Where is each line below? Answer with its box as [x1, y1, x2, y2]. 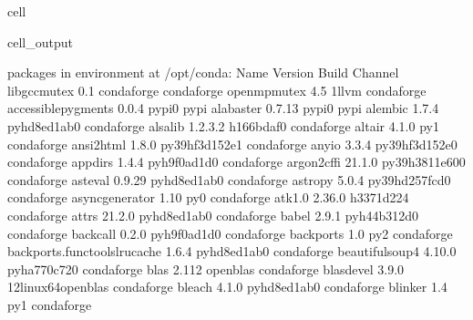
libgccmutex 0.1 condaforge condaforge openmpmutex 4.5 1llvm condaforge [7, 80, 427, 99]
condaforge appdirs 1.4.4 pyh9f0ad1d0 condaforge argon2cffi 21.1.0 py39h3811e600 [7, 152, 466, 171]
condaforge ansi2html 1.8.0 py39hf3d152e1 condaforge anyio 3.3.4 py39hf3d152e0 [7, 134, 458, 153]
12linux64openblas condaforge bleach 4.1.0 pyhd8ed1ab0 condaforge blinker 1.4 [7, 277, 447, 296]
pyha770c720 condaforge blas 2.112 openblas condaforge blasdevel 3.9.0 [7, 259, 405, 278]
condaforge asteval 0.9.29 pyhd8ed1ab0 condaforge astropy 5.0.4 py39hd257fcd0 [7, 170, 451, 189]
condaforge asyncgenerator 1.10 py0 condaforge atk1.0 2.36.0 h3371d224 [7, 188, 409, 207]
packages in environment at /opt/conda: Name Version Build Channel [7, 63, 399, 82]
